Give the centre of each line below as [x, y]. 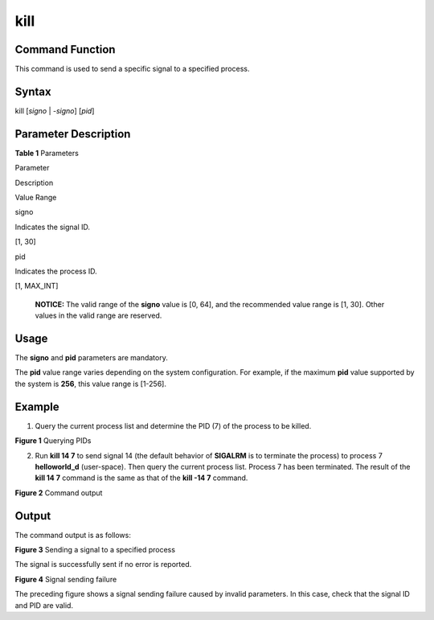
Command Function [65, 49]
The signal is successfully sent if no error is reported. [103, 565]
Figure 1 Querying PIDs [53, 441]
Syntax [33, 91]
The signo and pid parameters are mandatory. [91, 358]
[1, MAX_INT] [37, 286]
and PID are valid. [44, 605]
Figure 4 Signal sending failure [66, 579]
